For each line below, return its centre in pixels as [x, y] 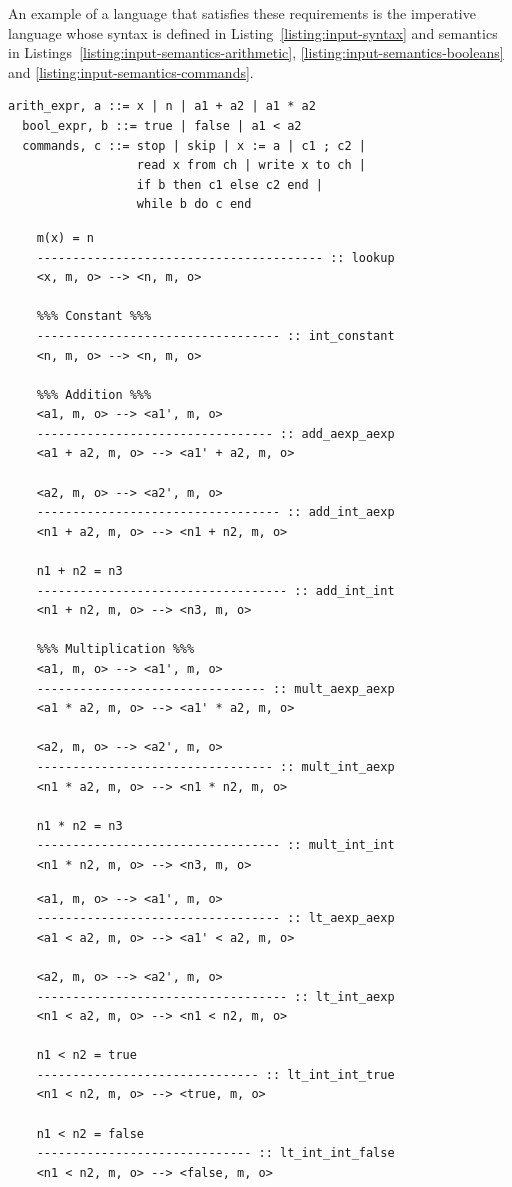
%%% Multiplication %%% [115, 649]
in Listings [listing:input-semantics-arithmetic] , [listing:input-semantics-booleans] [256, 52]
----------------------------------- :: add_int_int [215, 590]
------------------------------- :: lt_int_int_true [215, 1074]
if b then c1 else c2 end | [229, 184]
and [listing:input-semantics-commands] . [131, 71]
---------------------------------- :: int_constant [215, 335]
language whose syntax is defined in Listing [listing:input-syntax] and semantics [253, 32]
